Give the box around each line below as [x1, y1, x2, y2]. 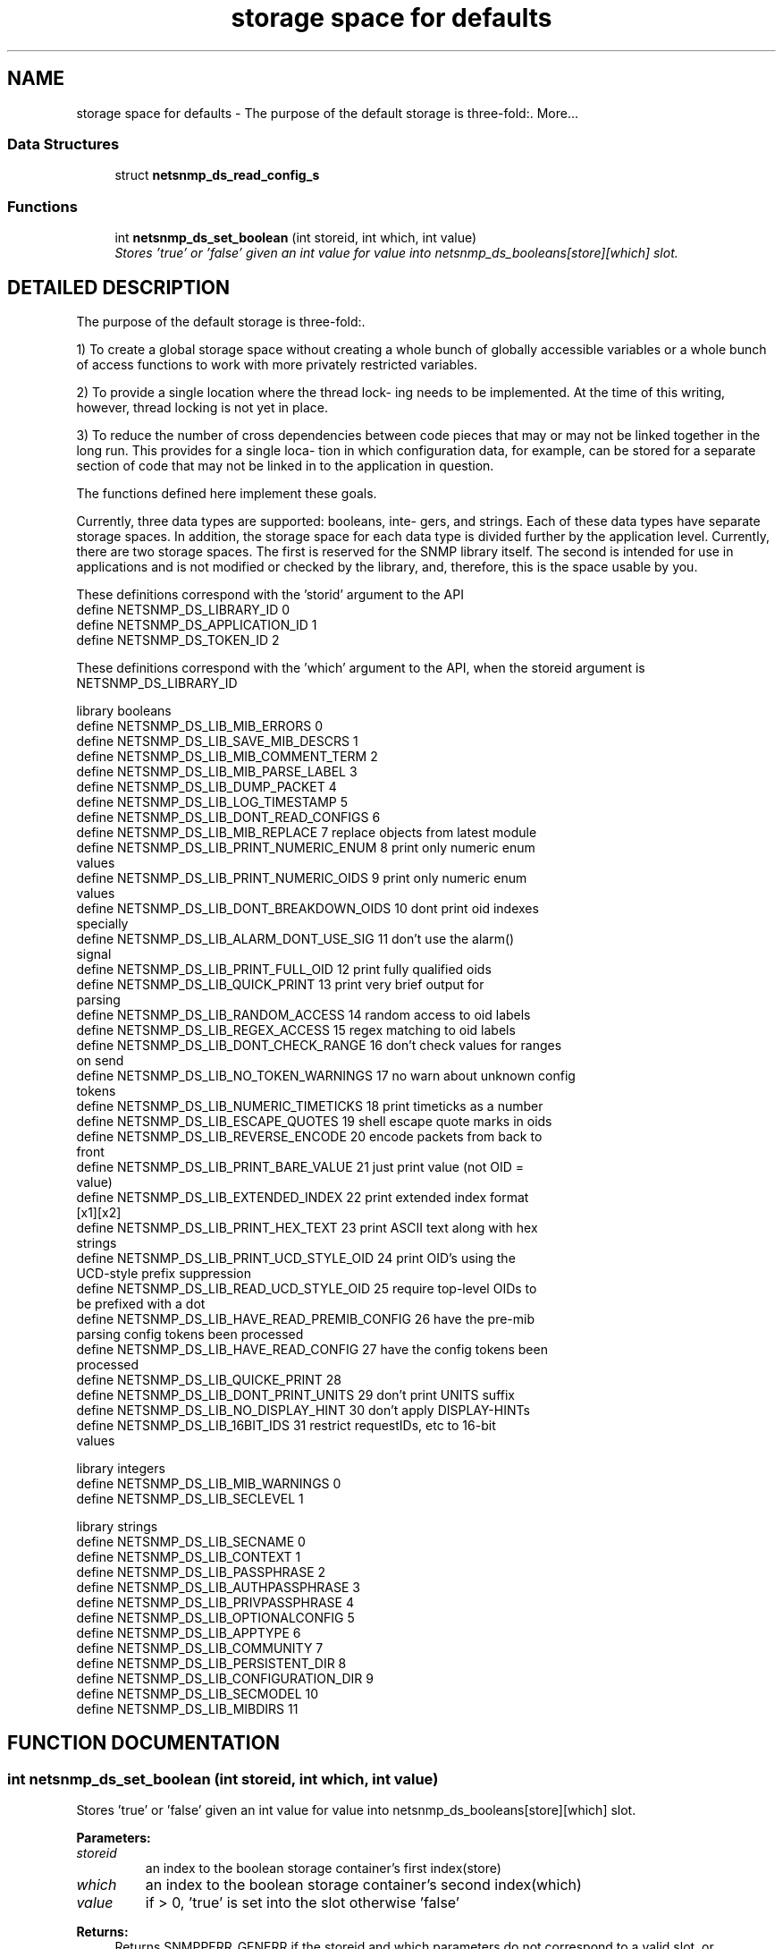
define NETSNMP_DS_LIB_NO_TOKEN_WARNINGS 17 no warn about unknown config [76, 1067, 576, 1083]
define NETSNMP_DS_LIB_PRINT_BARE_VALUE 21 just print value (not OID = [76, 1158, 524, 1174]
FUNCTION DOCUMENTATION [7, 1732, 280, 1755]
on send [76, 1052, 124, 1068]
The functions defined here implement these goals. [76, 485, 377, 501]
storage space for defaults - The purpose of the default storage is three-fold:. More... [76, 105, 578, 121]
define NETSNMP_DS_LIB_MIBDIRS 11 [76, 1700, 299, 1716]
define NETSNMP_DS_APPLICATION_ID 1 [76, 616, 317, 632]
